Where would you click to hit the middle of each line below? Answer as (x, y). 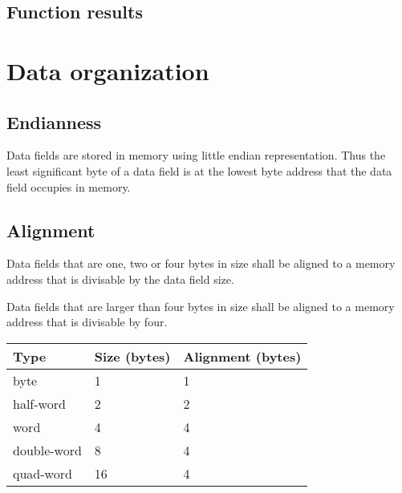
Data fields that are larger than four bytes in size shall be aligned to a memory (201, 306)
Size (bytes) (132, 356)
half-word (39, 403)
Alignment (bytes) (242, 356)
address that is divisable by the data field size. (120, 279)
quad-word (43, 473)
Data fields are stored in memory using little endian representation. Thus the (196, 155)
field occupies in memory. (69, 186)
